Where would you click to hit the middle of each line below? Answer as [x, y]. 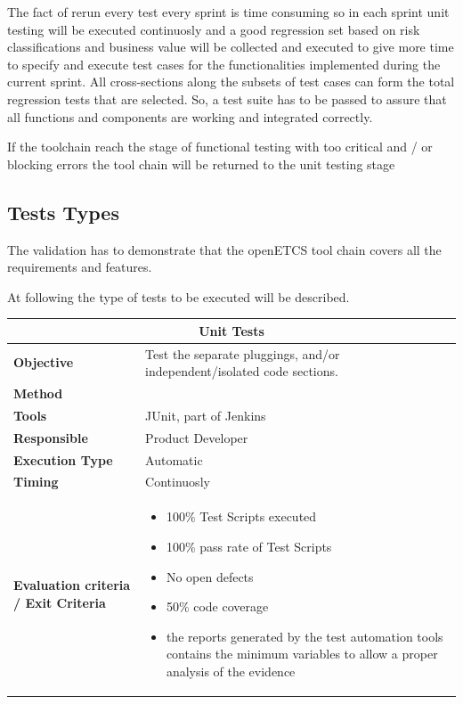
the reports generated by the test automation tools [305, 636]
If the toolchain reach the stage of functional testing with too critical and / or [220, 147]
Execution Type [63, 459]
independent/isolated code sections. [242, 371]
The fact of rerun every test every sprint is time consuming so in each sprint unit [228, 12]
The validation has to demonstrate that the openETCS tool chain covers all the [224, 249]
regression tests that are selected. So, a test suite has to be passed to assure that [227, 98]
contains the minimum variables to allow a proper [302, 654]
